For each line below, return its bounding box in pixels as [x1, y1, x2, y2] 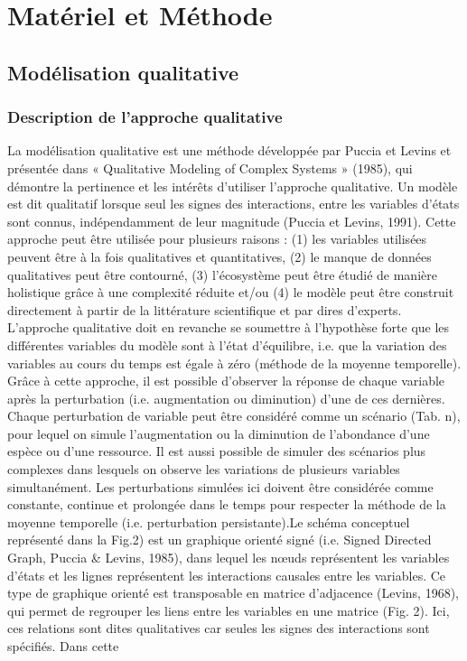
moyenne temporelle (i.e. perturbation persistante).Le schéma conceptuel [7, 512, 410, 531]
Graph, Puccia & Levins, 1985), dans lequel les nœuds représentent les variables [7, 548, 450, 567]
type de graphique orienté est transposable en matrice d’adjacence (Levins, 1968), [7, 583, 459, 602]
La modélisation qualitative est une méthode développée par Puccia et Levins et [7, 141, 452, 160]
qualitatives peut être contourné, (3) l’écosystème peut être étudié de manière [7, 265, 437, 284]
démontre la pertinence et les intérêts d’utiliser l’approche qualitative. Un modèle [7, 176, 458, 195]
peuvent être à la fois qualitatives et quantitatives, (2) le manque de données [7, 247, 432, 265]
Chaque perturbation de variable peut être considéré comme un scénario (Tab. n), [7, 406, 461, 425]
